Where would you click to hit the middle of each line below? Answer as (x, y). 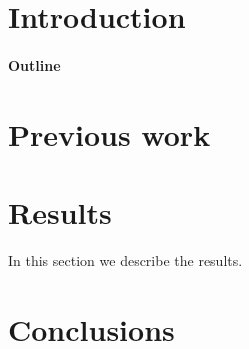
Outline (34, 64)
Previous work (109, 133)
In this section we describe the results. (125, 260)
